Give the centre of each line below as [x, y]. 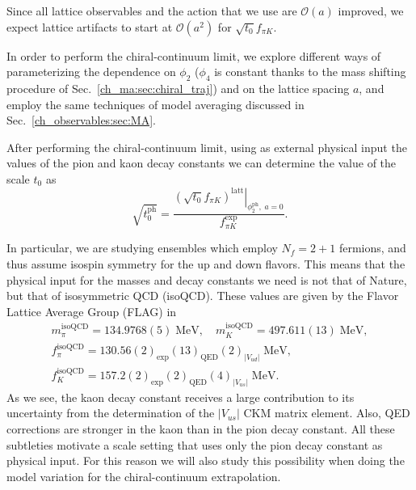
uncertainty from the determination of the [111, 413]
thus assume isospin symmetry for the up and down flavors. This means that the [206, 264]
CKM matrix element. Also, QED [327, 413]
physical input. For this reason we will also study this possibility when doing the [206, 460]
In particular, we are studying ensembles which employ [142, 248]
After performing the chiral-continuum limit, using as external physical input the [207, 147]
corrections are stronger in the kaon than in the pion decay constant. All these [201, 428]
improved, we [371, 11]
